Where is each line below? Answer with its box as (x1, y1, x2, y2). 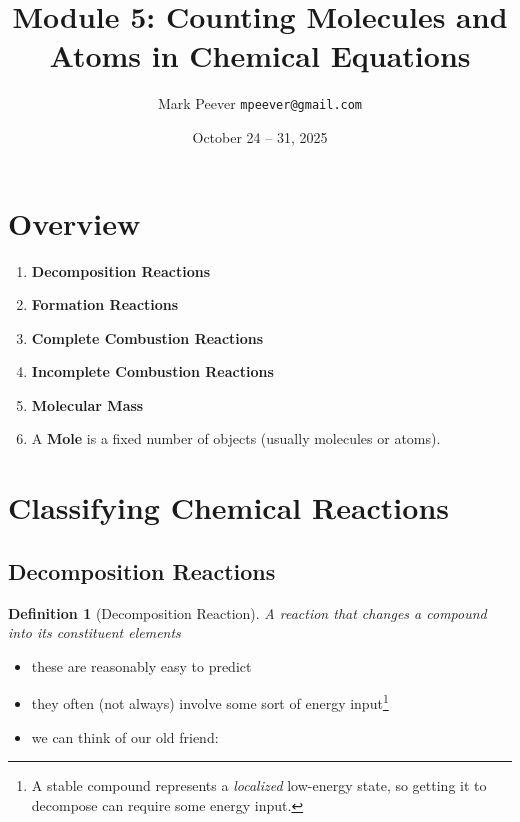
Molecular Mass (31, 394, 144, 415)
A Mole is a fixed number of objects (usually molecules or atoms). (31, 428, 441, 449)
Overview (8, 202, 141, 243)
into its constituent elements (8, 622, 181, 643)
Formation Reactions (31, 294, 179, 315)
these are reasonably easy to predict (31, 655, 252, 676)
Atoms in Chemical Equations (49, 35, 471, 76)
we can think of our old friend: (31, 726, 219, 747)
